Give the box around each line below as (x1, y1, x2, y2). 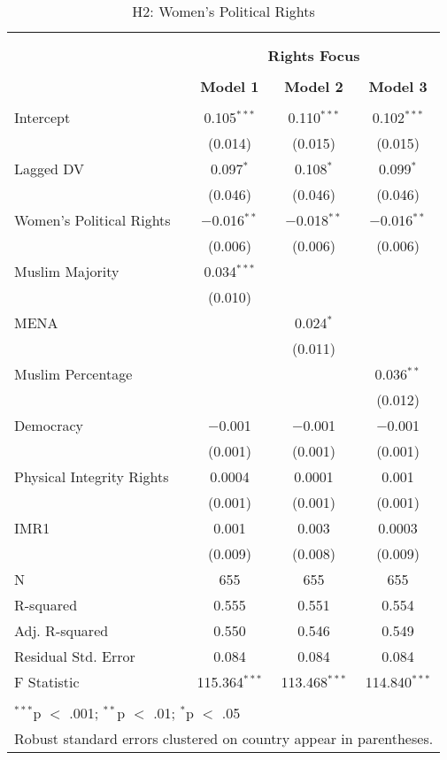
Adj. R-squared (14, 620, 109, 641)
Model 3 (368, 76, 428, 96)
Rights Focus (267, 45, 360, 65)
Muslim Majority (14, 261, 119, 281)
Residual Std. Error (14, 646, 135, 666)
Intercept (14, 107, 71, 127)
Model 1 (200, 76, 259, 96)
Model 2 (284, 76, 343, 96)
